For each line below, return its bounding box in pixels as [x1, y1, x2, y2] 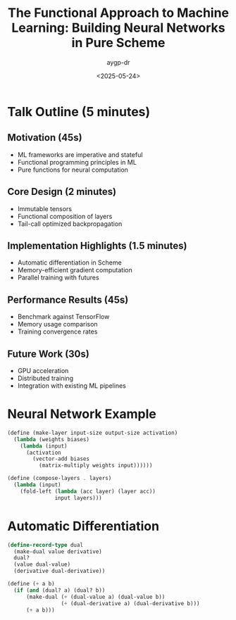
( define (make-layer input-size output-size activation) [7, 429, 178, 436]
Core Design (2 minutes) [7, 186, 117, 198]
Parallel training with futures [17, 273, 100, 282]
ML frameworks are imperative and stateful [17, 150, 143, 159]
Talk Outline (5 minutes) [7, 103, 151, 120]
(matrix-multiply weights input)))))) [38, 462, 153, 469]
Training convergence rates [17, 327, 98, 336]
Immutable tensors [17, 204, 73, 213]
